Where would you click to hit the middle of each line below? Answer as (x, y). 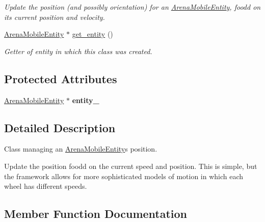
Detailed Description (60, 127)
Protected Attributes (61, 78)
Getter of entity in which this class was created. (78, 51)
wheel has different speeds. (46, 186)
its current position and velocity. (55, 17)
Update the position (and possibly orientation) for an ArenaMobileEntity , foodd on (132, 7)
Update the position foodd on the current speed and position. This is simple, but (131, 166)
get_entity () (92, 34)
